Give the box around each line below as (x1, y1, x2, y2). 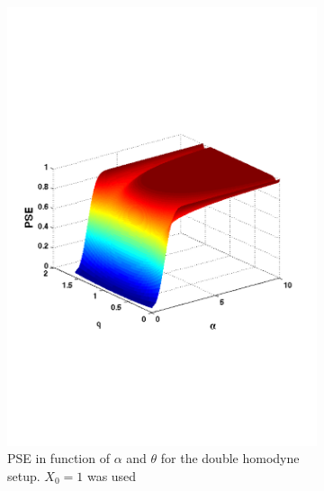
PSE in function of (7, 449, 110, 468)
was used (86, 466, 137, 485)
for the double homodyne (160, 449, 300, 468)
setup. (7, 466, 40, 485)
